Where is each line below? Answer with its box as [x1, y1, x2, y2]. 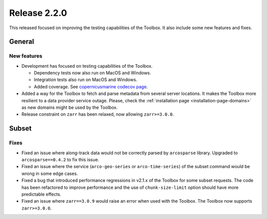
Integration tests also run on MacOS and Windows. [34, 77, 137, 83]
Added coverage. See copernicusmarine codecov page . [34, 84, 148, 89]
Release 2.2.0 [9, 7, 67, 18]
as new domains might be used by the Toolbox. [21, 104, 118, 111]
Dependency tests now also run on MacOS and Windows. [34, 70, 151, 76]
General [9, 38, 35, 46]
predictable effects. [21, 191, 61, 197]
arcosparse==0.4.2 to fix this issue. [21, 156, 99, 163]
